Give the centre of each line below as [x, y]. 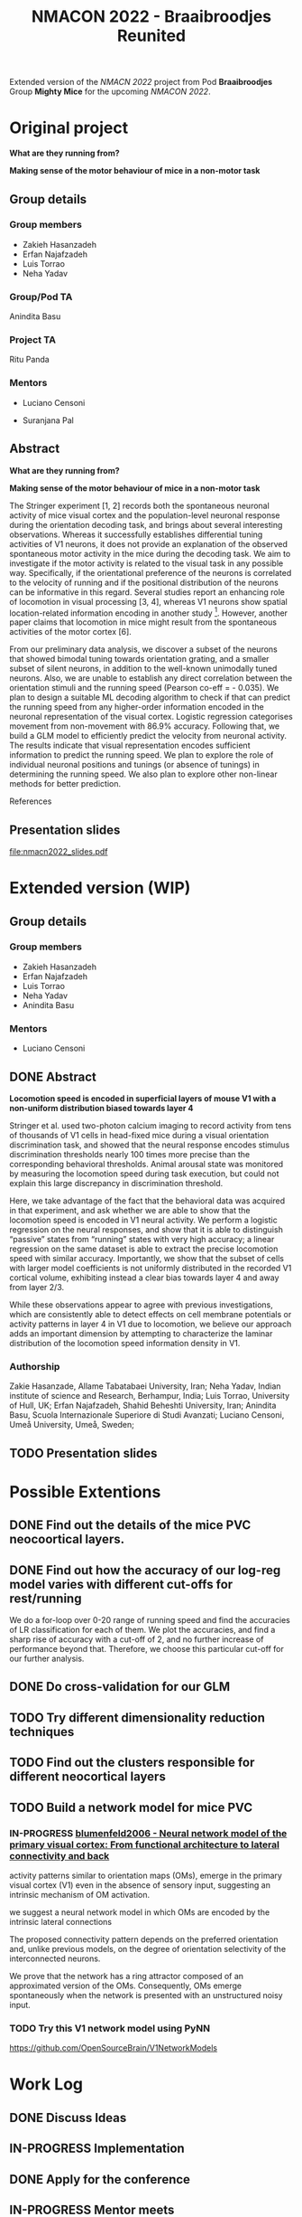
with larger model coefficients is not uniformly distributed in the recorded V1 [151, 1268]
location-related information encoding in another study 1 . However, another [149, 612]
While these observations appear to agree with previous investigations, [141, 1305]
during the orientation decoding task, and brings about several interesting [146, 524]
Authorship [35, 1366]
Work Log [46, 2085]
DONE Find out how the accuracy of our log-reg [145, 1570]
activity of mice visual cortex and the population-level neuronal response [145, 515]
